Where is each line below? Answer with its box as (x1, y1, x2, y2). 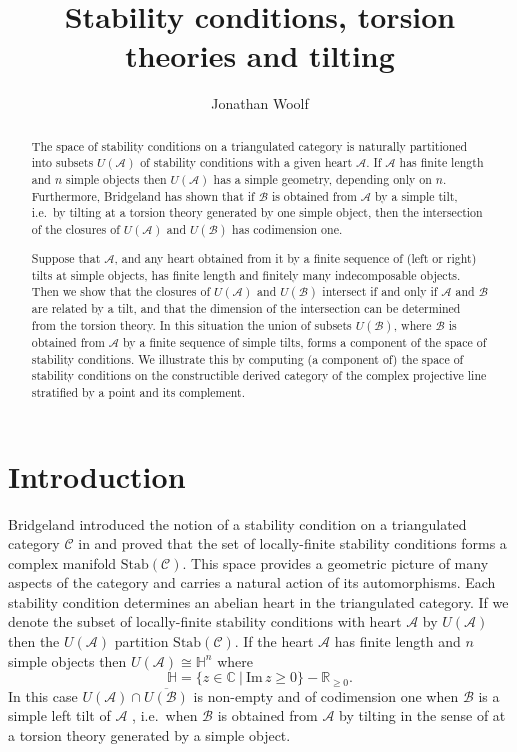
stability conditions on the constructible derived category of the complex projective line (31, 367, 487, 384)
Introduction (8, 455, 186, 496)
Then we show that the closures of (31, 283, 211, 300)
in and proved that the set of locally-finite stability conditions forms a (78, 533, 507, 554)
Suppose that (31, 249, 101, 266)
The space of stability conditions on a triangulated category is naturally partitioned (31, 137, 468, 154)
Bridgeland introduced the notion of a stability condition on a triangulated (8, 513, 467, 534)
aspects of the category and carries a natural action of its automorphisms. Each (8, 572, 496, 593)
